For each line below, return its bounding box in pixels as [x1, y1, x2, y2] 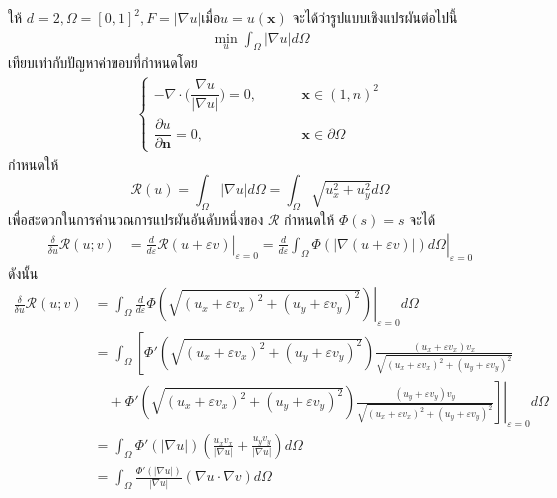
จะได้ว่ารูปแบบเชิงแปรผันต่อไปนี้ [292, 7, 458, 27]
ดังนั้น [8, 262, 39, 283]
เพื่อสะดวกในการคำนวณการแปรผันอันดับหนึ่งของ [8, 209, 264, 230]
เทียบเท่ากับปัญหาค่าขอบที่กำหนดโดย [8, 52, 198, 73]
